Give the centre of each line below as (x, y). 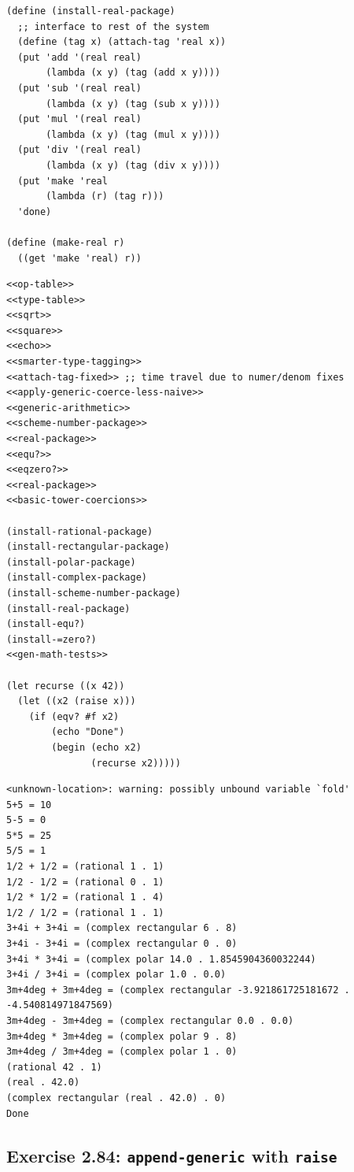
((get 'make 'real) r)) (79, 258)
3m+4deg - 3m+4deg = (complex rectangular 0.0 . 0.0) (150, 1021)
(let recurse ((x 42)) (66, 686)
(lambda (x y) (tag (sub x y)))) (133, 104)
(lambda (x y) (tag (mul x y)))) (133, 134)
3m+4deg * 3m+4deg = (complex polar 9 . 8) (122, 1036)
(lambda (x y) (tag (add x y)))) (133, 73)
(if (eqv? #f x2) (74, 716)
